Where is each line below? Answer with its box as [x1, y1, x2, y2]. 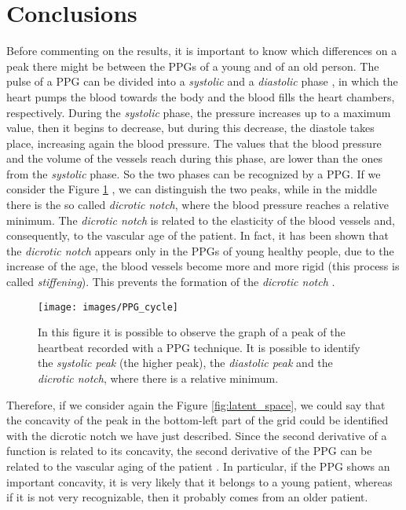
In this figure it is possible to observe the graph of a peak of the [38, 324, 346, 340]
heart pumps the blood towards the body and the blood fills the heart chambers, [6, 88, 395, 105]
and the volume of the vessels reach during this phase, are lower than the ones [6, 150, 382, 167]
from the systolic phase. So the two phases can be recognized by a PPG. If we [6, 165, 381, 182]
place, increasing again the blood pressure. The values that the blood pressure [6, 134, 382, 151]
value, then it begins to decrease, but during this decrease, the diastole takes [6, 119, 375, 136]
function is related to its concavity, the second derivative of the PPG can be [6, 442, 372, 459]
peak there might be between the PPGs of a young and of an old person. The [6, 57, 379, 74]
